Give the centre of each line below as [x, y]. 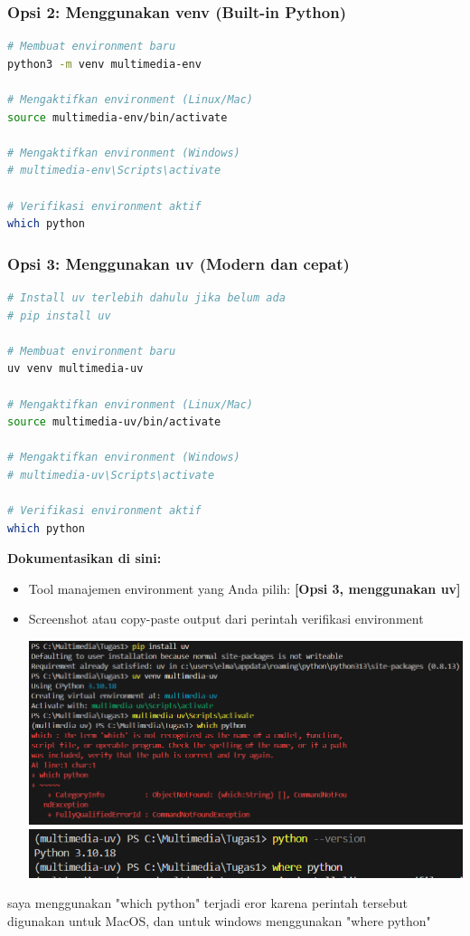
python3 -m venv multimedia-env [104, 64]
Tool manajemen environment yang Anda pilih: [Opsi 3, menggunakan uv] [244, 588]
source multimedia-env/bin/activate [117, 117]
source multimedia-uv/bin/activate [114, 422]
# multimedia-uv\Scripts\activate [111, 475]
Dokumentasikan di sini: [85, 558]
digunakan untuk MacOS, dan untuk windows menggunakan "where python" [219, 920]
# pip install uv [59, 315]
